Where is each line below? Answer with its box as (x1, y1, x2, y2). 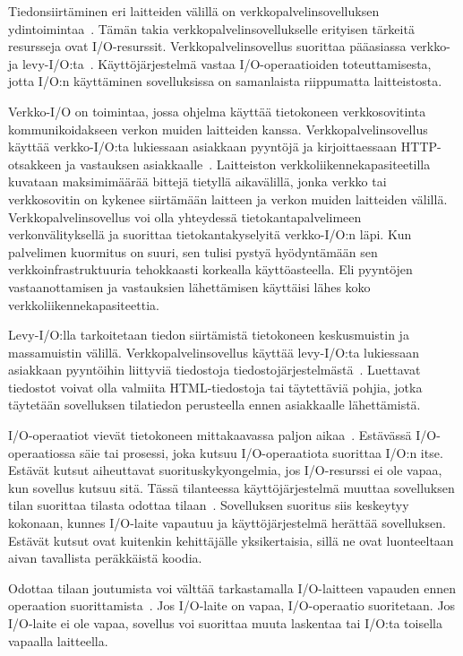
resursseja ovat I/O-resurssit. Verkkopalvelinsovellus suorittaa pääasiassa (8, 37, 407, 56)
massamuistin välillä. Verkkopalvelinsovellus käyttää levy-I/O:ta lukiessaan (8, 342, 420, 361)
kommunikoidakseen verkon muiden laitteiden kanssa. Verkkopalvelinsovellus (8, 119, 428, 138)
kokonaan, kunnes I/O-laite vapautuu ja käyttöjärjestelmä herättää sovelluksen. (8, 514, 446, 532)
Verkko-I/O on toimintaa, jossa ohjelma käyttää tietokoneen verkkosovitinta (8, 101, 426, 120)
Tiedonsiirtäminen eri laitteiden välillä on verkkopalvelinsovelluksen (8, 2, 380, 20)
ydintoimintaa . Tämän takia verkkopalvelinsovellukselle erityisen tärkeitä (8, 19, 415, 38)
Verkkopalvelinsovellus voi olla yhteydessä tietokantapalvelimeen (8, 207, 362, 226)
